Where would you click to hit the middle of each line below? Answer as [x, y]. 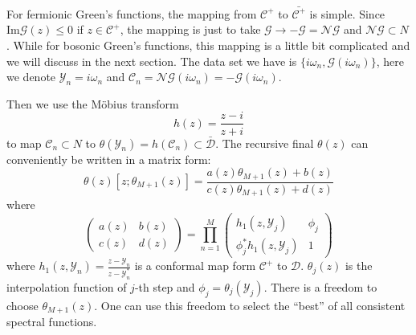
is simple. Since [347, 13]
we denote [31, 77]
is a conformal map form [195, 266]
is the [359, 266]
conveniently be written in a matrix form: [109, 159]
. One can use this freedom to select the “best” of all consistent [250, 305]
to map [24, 143]
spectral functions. [52, 322]
